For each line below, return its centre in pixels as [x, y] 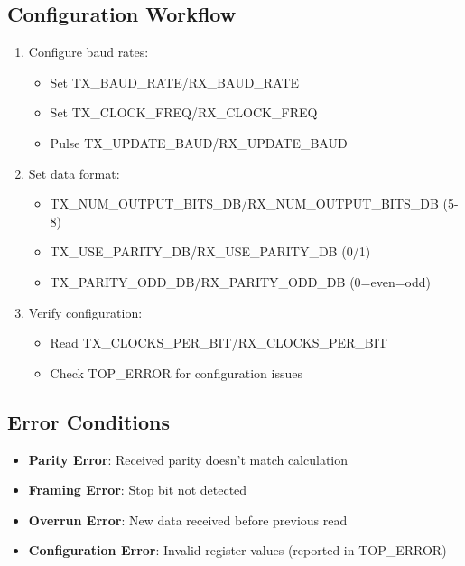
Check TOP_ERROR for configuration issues [176, 372]
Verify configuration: [85, 312]
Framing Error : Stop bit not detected [138, 490]
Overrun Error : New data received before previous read [188, 520]
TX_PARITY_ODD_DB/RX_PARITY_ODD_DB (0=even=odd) [240, 281]
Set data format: [74, 173]
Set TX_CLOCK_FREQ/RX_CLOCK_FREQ [184, 112]
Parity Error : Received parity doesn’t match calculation [188, 459]
